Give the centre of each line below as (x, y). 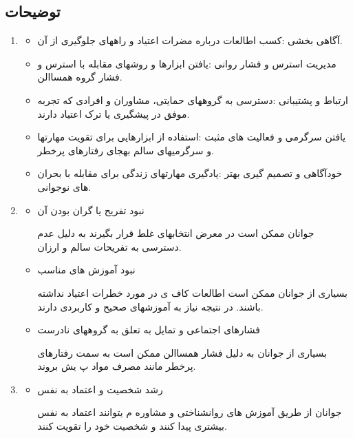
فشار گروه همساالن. (80, 77)
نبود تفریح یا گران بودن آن (91, 210)
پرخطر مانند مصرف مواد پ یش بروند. (117, 366)
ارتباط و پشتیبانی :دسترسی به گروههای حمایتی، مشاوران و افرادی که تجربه (193, 100)
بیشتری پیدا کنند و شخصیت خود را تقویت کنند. (132, 426)
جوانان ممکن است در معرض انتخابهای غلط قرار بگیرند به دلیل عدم (176, 233)
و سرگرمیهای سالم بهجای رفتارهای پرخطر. (126, 150)
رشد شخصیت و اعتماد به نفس (100, 389)
